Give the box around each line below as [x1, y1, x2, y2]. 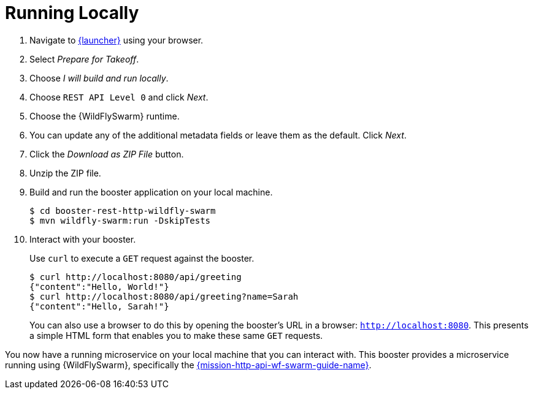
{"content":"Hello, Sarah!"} [29, 301, 169, 311]
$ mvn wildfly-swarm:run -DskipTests [29, 215, 211, 225]
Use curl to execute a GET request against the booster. [29, 252, 255, 263]
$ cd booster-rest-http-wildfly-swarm [29, 205, 216, 216]
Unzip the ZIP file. [29, 167, 101, 178]
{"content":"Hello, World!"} [29, 281, 169, 292]
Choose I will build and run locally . [29, 72, 169, 83]
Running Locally [5, 2, 139, 23]
